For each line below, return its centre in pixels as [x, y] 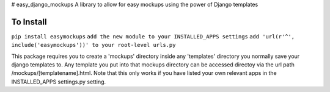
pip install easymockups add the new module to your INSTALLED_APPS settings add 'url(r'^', [153, 36]
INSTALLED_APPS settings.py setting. [59, 82]
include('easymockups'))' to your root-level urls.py [94, 45]
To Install [29, 22]
